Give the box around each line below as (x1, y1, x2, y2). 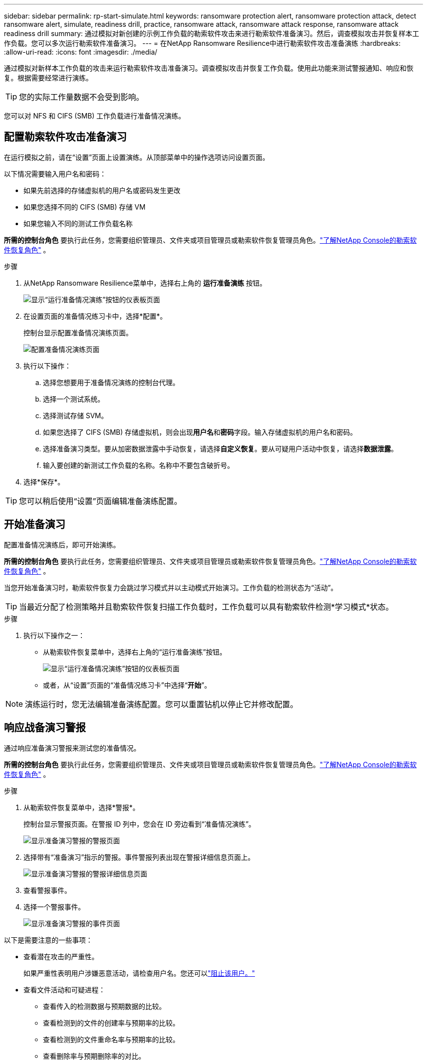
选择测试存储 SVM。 (43, 411, 108, 420)
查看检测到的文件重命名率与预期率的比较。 (43, 1035, 179, 1044)
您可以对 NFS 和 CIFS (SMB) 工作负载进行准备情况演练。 (4, 112, 185, 120)
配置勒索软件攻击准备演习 (4, 131, 127, 143)
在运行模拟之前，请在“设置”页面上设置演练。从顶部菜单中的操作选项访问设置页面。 (4, 153, 270, 161)
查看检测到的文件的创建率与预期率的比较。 (43, 1018, 179, 1027)
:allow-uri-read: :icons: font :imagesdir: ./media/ (4, 48, 157, 56)
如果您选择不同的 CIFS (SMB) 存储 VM (23, 202, 146, 211)
